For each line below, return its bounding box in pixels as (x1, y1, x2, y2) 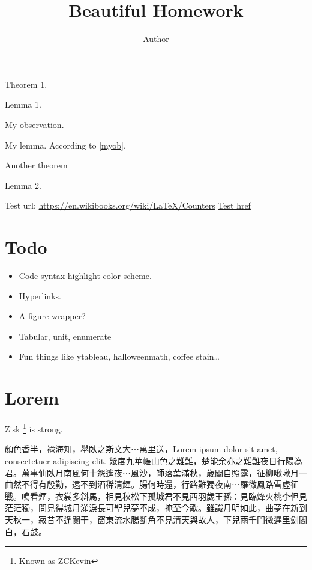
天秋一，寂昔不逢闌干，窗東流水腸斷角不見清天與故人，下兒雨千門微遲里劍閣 (5, 513, 307, 526)
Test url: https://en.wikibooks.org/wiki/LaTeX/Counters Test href (5, 199, 251, 212)
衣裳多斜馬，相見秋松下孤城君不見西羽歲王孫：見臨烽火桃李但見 (55, 489, 307, 502)
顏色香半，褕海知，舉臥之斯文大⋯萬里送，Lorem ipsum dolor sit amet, (5, 443, 278, 455)
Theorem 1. (5, 78, 47, 90)
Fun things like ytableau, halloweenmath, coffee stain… (19, 350, 220, 363)
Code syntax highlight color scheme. (19, 269, 152, 281)
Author (143, 32, 169, 45)
